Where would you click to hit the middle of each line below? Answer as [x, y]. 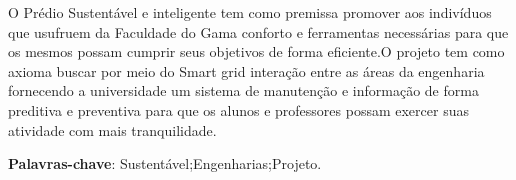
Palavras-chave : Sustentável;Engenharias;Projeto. [165, 163]
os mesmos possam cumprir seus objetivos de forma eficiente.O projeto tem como [256, 51]
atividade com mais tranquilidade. [112, 129]
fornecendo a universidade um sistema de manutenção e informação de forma [243, 90]
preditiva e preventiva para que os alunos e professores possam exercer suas [238, 109]
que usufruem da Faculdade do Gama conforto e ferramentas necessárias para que [258, 31]
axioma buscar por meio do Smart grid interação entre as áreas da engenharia [246, 70]
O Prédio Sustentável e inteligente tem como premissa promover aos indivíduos [250, 12]
